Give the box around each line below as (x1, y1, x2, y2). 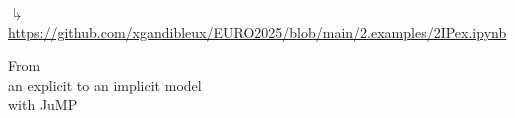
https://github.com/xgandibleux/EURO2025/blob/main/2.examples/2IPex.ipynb (8, 21, 507, 42)
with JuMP (8, 94, 78, 115)
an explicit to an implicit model (8, 74, 202, 95)
